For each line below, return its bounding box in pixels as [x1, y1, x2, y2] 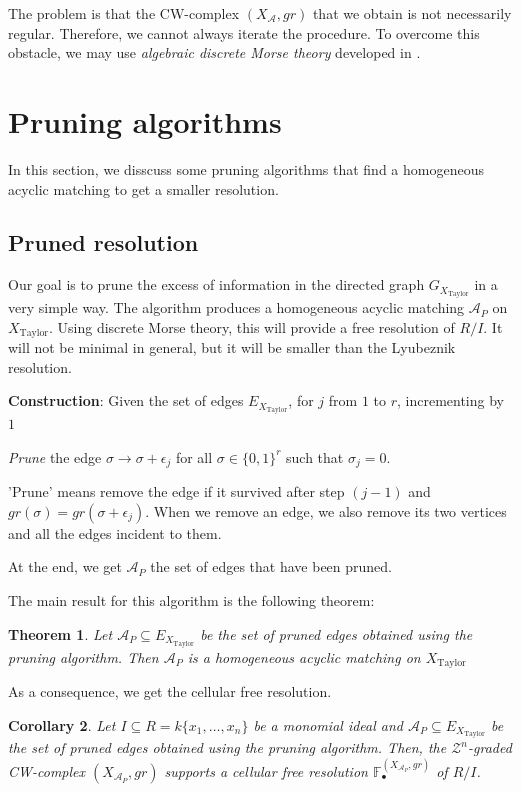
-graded [468, 737, 512, 758]
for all [175, 446, 213, 467]
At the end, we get [8, 556, 122, 577]
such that [286, 446, 344, 467]
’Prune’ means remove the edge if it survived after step [8, 481, 345, 502]
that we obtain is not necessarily [312, 3, 512, 23]
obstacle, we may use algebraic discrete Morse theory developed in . [8, 42, 421, 63]
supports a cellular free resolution [164, 760, 368, 781]
